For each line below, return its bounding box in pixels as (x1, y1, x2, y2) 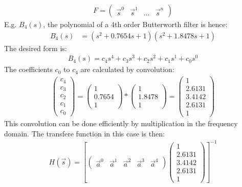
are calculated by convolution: (80, 64, 174, 75)
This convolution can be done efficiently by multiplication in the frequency (4, 118, 238, 129)
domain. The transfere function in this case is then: (4, 128, 165, 138)
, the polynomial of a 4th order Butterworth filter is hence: (43, 19, 228, 30)
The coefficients (4, 64, 53, 75)
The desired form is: (4, 42, 67, 53)
